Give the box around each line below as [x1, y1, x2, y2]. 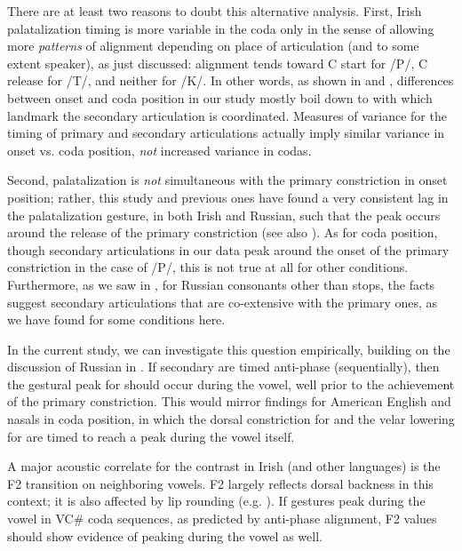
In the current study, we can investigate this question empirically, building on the [7, 339, 450, 358]
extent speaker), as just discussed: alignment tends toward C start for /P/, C [7, 53, 428, 72]
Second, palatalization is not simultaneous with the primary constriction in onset [7, 171, 448, 189]
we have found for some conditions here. [7, 310, 226, 329]
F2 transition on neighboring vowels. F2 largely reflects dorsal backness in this [7, 474, 434, 492]
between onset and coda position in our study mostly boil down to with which [7, 88, 433, 107]
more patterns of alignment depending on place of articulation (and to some [7, 36, 419, 55]
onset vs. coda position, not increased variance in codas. [7, 140, 312, 159]
